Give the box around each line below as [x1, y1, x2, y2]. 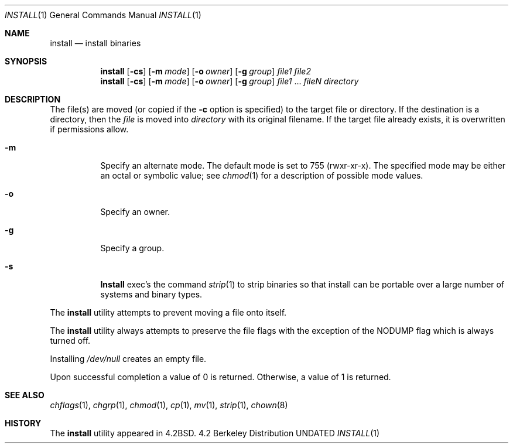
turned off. [50, 336, 91, 346]
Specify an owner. [100, 207, 170, 217]
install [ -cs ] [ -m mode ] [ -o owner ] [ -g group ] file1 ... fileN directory [100, 76, 359, 86]
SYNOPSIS [5, 56, 47, 66]
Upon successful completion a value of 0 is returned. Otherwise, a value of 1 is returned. [50, 372, 391, 382]
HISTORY [5, 418, 42, 428]
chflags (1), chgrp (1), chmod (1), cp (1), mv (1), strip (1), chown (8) [50, 400, 288, 410]
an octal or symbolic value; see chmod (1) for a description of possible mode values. [100, 170, 423, 180]
